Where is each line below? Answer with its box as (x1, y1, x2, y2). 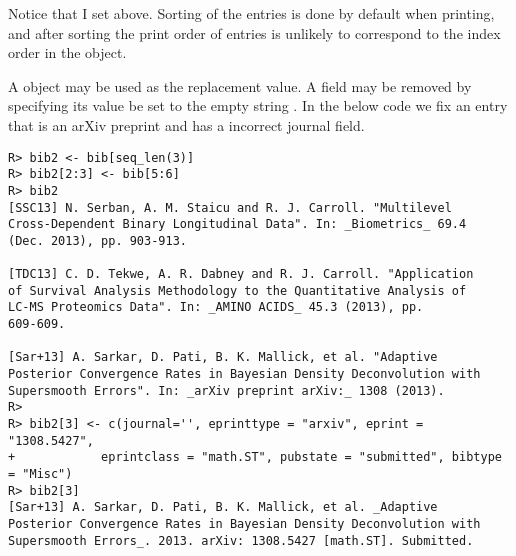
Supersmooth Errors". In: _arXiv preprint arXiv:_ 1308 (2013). (8, 383, 445, 398)
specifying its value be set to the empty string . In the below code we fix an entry (8, 95, 508, 116)
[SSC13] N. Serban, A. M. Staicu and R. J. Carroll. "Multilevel (8, 200, 452, 215)
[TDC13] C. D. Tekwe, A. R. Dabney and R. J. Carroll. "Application (8, 267, 474, 282)
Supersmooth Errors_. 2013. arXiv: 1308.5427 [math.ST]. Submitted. (8, 533, 474, 548)
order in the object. (8, 42, 127, 63)
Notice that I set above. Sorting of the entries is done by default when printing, (8, 3, 495, 23)
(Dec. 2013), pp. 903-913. (8, 233, 187, 248)
